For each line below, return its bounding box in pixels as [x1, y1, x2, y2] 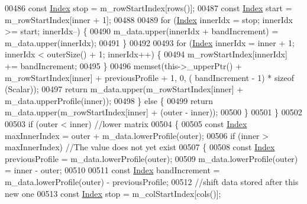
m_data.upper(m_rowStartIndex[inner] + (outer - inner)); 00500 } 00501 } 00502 [5, 106, 302, 118]
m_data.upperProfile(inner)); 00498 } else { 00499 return [5, 94, 214, 106]
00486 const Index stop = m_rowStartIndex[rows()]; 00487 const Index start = [5, 2, 292, 14]
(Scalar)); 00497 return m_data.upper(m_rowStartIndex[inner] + [5, 83, 244, 95]
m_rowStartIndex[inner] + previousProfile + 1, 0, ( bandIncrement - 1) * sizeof [5, 71, 295, 83]
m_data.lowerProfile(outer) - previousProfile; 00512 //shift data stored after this [5, 175, 299, 187]
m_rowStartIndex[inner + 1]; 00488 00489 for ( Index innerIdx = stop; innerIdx [5, 13, 293, 25]
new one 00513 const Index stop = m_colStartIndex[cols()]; [5, 187, 221, 199]
